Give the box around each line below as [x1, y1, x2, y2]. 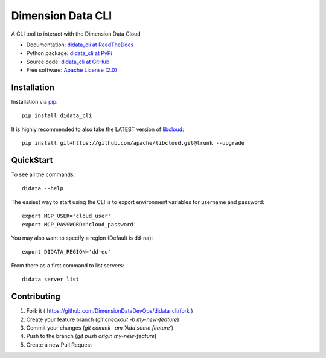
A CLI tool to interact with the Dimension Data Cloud [11, 30, 141, 37]
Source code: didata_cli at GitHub [26, 58, 110, 65]
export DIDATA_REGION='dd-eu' [22, 248, 112, 255]
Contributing [11, 292, 60, 302]
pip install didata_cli [22, 112, 92, 119]
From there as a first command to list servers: [11, 261, 124, 269]
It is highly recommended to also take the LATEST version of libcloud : [11, 126, 184, 133]
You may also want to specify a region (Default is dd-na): [11, 234, 153, 241]
